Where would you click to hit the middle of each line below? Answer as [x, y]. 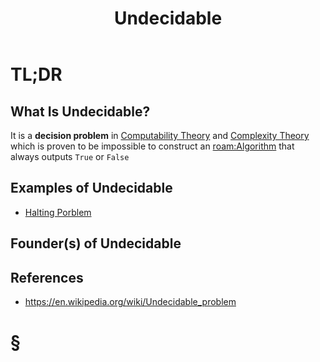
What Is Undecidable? [80, 111]
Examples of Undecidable [91, 188]
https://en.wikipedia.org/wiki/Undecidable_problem [130, 302]
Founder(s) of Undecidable [96, 243]
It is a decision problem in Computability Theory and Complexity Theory [160, 135]
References [47, 277]
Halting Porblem [58, 212]
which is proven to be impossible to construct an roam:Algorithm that [152, 146]
